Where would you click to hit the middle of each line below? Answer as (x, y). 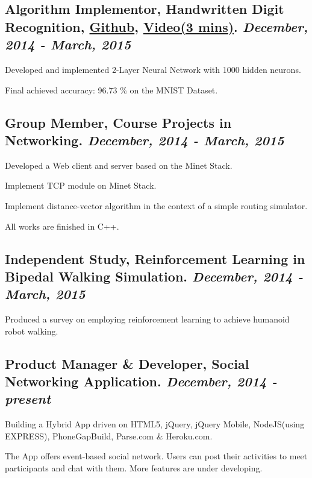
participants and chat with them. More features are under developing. (134, 468)
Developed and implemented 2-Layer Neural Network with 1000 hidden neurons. (153, 69)
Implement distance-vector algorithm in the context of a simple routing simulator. (156, 205)
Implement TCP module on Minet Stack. (81, 185)
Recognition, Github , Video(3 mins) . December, (157, 26)
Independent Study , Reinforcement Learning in (155, 258)
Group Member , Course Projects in (118, 122)
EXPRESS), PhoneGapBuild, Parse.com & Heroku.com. (109, 436)
